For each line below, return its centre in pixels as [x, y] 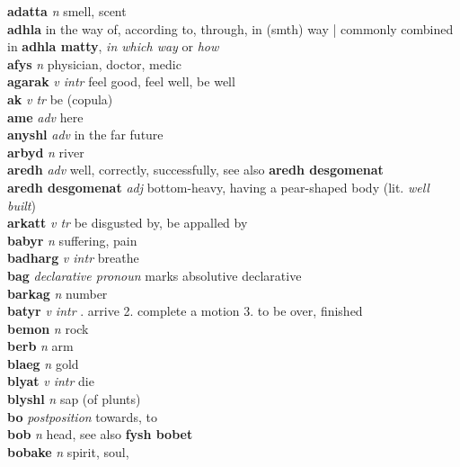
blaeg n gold [43, 363]
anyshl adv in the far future [85, 135]
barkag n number [57, 293]
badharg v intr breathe [73, 258]
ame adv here [45, 117]
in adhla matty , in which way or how [113, 46]
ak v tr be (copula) [60, 99]
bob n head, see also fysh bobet [100, 434]
